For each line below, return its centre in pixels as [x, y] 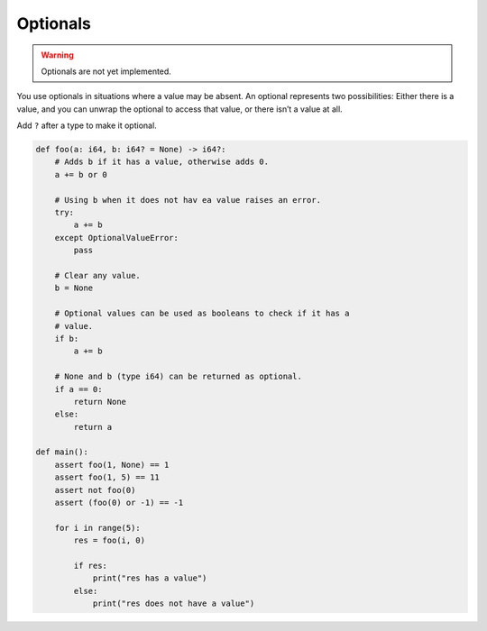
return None [100, 402]
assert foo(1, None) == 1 [112, 465]
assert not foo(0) [95, 490]
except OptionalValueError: [117, 238]
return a [93, 427]
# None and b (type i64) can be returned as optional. [178, 377]
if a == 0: [78, 389]
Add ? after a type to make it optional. [87, 125]
